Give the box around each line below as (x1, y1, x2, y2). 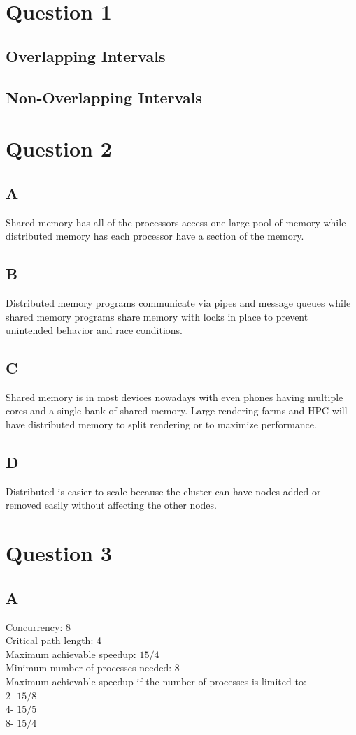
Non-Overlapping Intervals (6, 86, 202, 108)
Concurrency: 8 (6, 619, 71, 634)
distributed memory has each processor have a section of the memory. (6, 228, 304, 243)
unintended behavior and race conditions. (6, 323, 183, 337)
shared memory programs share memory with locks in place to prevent (6, 309, 308, 323)
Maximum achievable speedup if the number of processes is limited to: (6, 674, 306, 689)
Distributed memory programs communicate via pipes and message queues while (6, 295, 351, 310)
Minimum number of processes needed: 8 (6, 660, 180, 675)
